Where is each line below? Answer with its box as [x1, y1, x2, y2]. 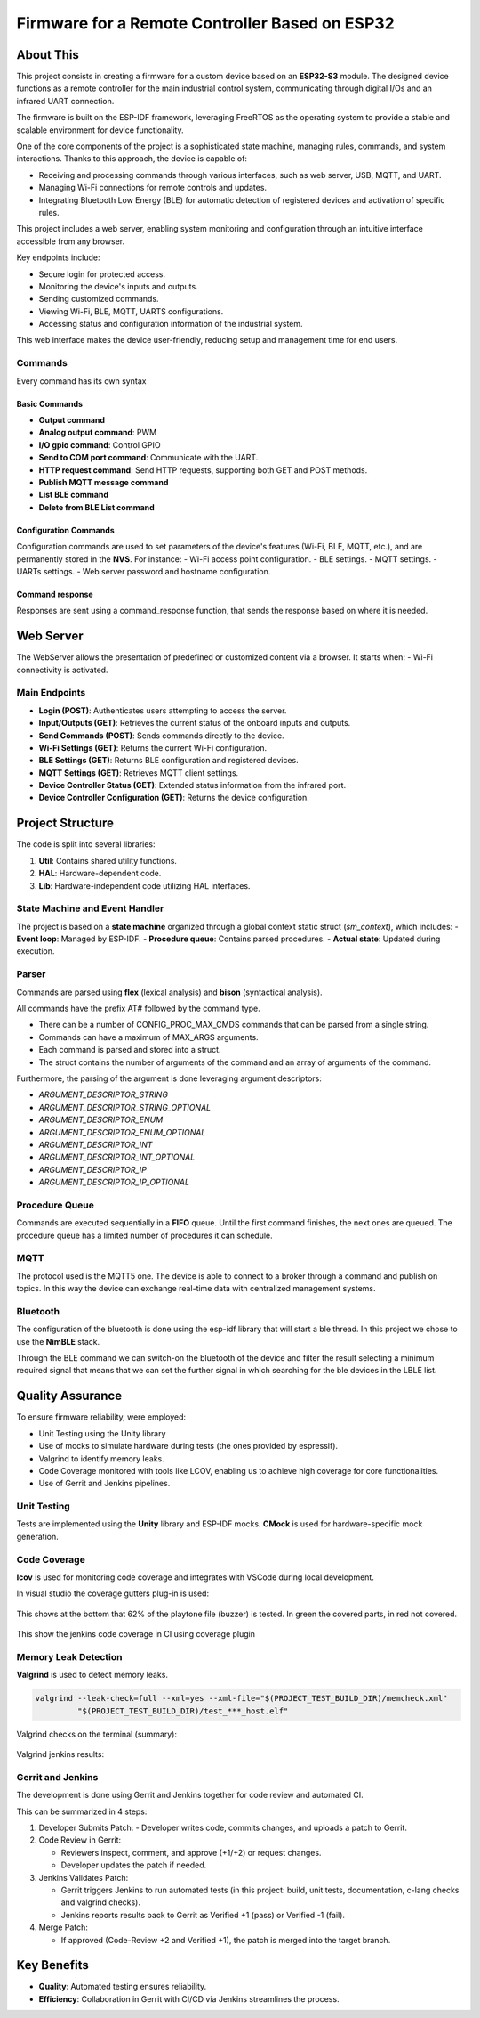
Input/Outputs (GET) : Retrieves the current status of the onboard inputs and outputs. [38, 718, 351, 728]
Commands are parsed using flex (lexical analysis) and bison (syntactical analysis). [16, 987, 324, 997]
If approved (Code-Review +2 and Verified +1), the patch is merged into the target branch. [60, 1934, 391, 1945]
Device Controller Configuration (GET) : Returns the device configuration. [38, 793, 310, 803]
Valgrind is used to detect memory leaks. [16, 1670, 169, 1680]
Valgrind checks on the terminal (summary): [16, 1729, 178, 1739]
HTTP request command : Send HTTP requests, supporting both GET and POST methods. [38, 464, 368, 476]
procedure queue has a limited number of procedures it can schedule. [16, 1230, 273, 1241]
